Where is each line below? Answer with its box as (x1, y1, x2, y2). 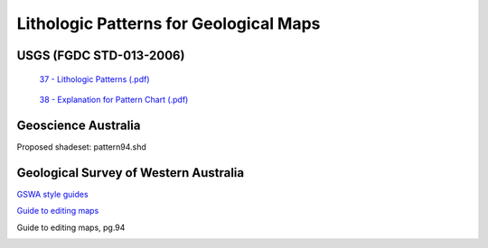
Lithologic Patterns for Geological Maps (16, 14, 321, 33)
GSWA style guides (16, 188, 89, 199)
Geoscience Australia (16, 117, 141, 133)
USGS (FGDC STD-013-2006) (16, 48, 185, 63)
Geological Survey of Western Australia (16, 165, 244, 180)
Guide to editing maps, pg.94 (16, 222, 126, 233)
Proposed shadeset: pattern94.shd (16, 141, 146, 152)
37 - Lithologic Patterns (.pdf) (39, 73, 150, 85)
